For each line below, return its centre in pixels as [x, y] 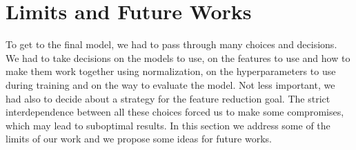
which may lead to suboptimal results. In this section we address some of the [168, 125]
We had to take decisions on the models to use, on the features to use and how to [178, 57]
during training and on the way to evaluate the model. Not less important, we [170, 84]
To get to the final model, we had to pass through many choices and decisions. [171, 44]
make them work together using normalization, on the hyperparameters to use [171, 71]
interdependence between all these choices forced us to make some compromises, [175, 112]
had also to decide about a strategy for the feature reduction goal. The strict [168, 98]
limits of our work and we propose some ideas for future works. [139, 139]
